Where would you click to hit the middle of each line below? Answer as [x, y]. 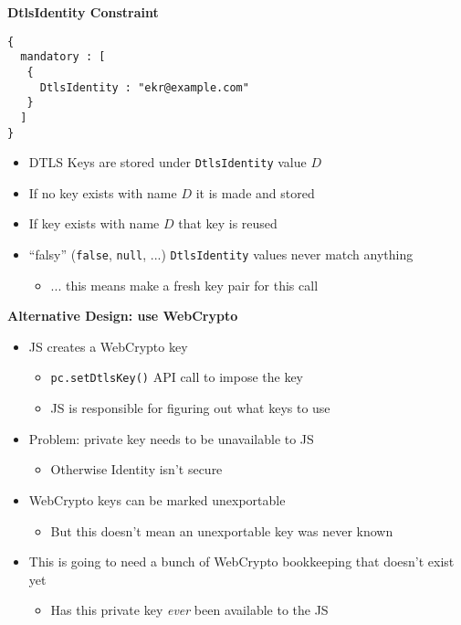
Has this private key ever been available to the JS [189, 610]
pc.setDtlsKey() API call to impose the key [177, 377]
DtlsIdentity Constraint [83, 12]
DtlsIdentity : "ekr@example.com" [144, 87]
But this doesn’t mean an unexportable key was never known [222, 530]
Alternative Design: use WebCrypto [123, 316]
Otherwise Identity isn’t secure [136, 469]
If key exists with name [94, 223]
